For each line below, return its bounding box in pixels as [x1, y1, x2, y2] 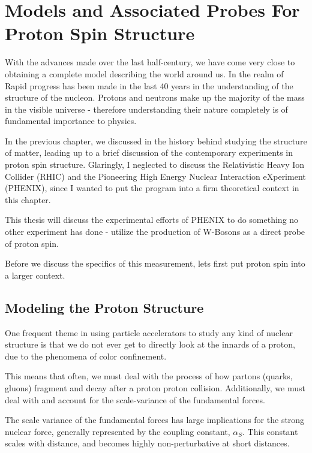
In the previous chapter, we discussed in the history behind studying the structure [5, 134, 307, 147]
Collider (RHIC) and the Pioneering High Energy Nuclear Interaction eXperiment [5, 170, 306, 182]
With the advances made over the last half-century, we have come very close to [5, 56, 295, 68]
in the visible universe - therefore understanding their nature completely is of [5, 102, 288, 115]
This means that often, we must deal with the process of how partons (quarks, [5, 370, 293, 382]
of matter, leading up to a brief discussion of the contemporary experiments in [5, 146, 293, 159]
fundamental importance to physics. [5, 114, 137, 127]
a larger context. [5, 268, 65, 281]
